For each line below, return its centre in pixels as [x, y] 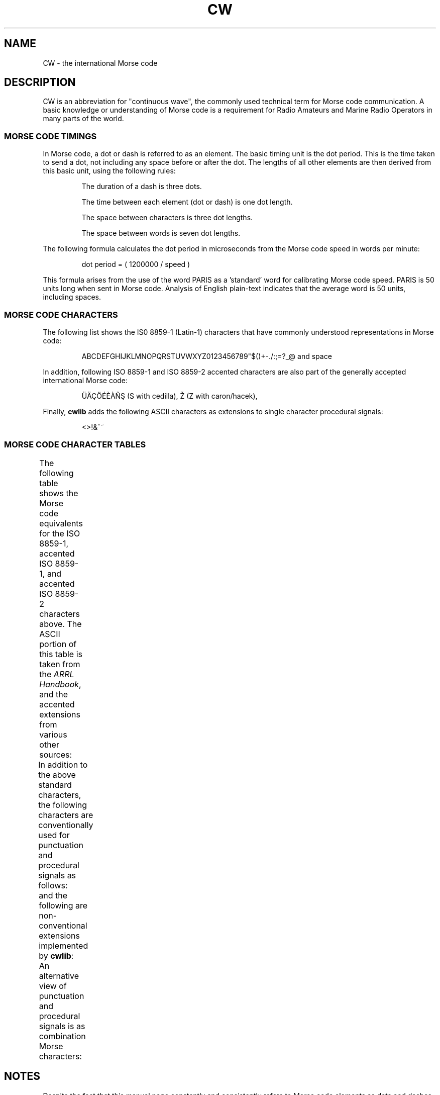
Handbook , [60, 684]
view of [53, 986]
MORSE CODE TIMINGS [50, 136]
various [53, 734]
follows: [53, 885]
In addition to [63, 764]
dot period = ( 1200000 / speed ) [136, 264]
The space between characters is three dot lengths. [167, 218]
